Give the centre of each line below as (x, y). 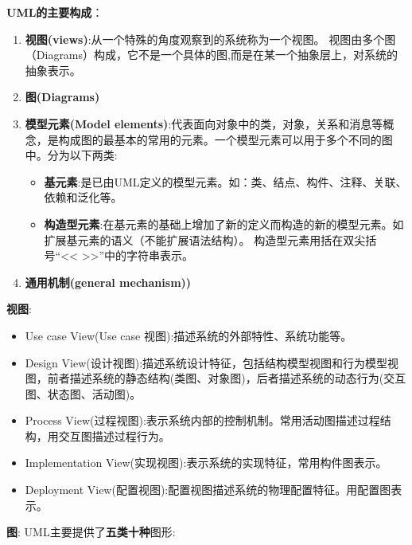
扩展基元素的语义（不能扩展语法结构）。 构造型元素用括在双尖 (205, 239)
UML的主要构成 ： (55, 12)
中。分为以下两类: (71, 155)
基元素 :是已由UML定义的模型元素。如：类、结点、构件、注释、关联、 (225, 181)
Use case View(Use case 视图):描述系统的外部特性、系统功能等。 (189, 335)
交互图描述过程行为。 (114, 435)
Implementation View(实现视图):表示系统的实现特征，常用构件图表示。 (206, 463)
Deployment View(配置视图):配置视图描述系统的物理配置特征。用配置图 (208, 490)
